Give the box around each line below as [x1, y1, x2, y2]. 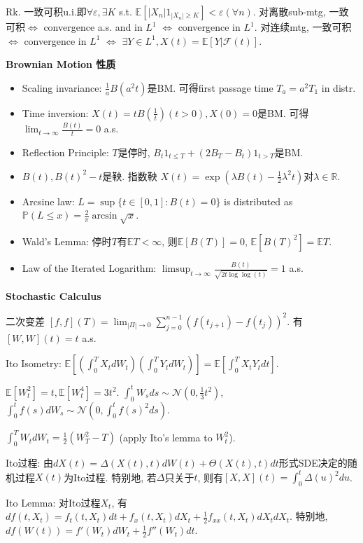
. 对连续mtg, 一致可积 [254, 20, 352, 34]
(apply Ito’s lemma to [119, 429, 213, 444]
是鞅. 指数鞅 [102, 168, 157, 183]
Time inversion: [22, 105, 89, 120]
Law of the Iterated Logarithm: [22, 261, 157, 275]
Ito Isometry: [6, 356, 62, 371]
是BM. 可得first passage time [147, 80, 273, 95]
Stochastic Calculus [6, 288, 101, 303]
